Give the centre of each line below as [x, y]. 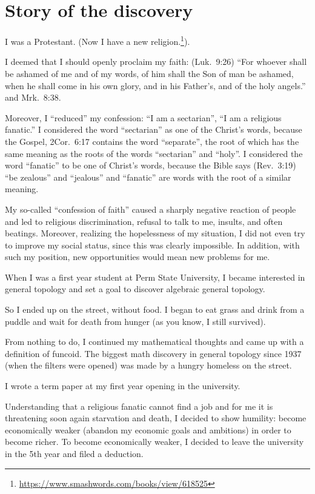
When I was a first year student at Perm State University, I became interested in [155, 277]
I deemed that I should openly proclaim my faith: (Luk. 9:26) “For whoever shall [156, 62]
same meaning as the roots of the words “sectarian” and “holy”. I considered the [154, 153]
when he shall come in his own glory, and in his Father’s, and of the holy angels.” [155, 85]
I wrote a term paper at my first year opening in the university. [123, 386]
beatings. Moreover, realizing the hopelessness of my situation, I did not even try [155, 233]
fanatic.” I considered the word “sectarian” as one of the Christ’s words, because [154, 129]
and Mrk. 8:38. [33, 97]
